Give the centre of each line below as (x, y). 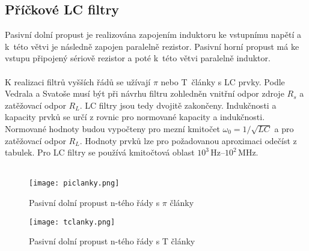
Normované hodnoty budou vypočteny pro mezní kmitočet (112, 128)
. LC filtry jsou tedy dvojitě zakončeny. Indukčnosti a (178, 105)
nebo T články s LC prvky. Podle (223, 81)
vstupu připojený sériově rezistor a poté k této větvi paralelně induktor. (138, 58)
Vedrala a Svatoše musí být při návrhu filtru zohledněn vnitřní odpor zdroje (145, 93)
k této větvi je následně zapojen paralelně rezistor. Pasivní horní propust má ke (152, 46)
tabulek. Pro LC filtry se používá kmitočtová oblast (100, 152)
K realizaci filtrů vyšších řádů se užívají (78, 81)
